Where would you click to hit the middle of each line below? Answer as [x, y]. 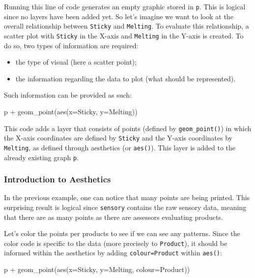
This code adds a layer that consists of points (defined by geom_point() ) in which [128, 128]
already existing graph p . [42, 157]
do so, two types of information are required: [71, 45]
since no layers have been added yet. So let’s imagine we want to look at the [119, 16]
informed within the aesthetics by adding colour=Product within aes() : [113, 253]
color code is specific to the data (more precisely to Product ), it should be [116, 243]
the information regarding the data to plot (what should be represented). [126, 78]
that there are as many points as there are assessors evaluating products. [113, 217]
